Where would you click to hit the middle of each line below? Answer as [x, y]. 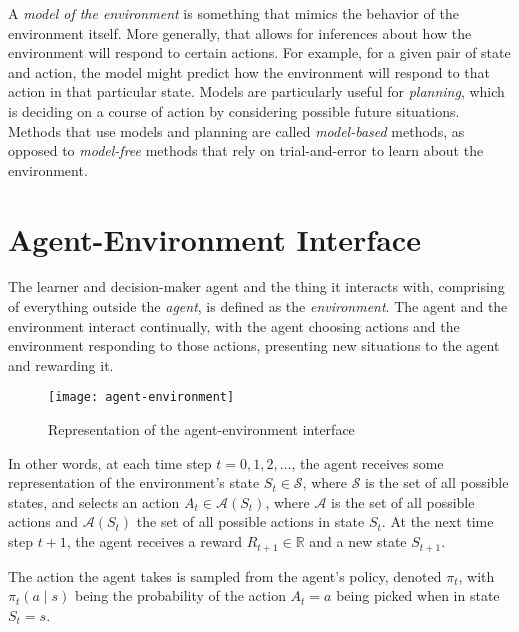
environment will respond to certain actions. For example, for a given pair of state [259, 52]
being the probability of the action [180, 595]
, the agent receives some [367, 462]
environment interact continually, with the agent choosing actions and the [234, 325]
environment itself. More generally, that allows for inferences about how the [240, 32]
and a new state [358, 541]
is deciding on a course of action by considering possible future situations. [234, 110]
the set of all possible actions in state [250, 521]
